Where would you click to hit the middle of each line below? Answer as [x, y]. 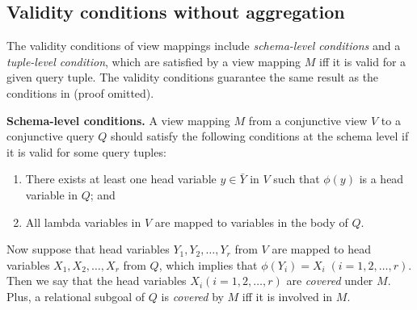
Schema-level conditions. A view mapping [118, 120]
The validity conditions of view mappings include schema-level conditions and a [204, 46]
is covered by [192, 296]
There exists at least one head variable [121, 179]
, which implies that [208, 264]
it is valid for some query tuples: [86, 151]
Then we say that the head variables [97, 281]
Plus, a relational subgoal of [76, 296]
